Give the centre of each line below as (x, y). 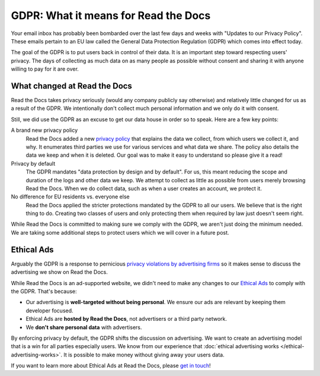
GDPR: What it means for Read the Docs (111, 15)
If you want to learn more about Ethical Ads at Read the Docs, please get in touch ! (111, 366)
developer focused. (49, 310)
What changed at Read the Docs (72, 86)
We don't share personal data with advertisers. (84, 327)
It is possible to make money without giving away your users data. (144, 355)
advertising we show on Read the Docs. (59, 272)
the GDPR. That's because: (44, 291)
